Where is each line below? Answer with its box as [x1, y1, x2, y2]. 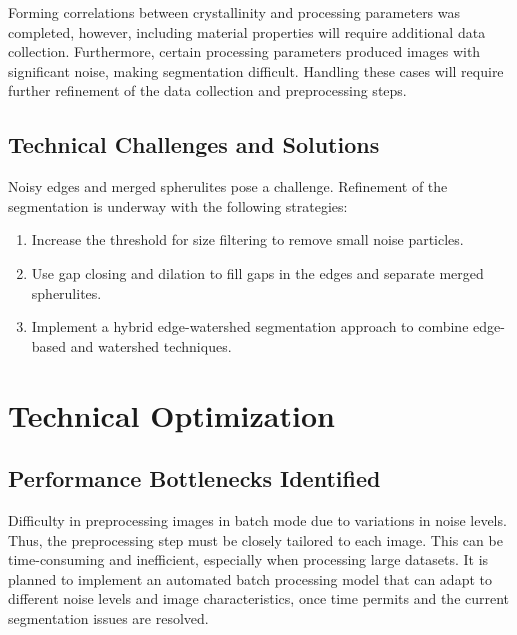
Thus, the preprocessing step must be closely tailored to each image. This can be [8, 529, 503, 550]
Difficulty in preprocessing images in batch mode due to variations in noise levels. [8, 509, 507, 530]
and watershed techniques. [70, 335, 232, 356]
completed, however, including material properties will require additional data [8, 21, 486, 42]
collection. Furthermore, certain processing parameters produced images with [8, 41, 481, 62]
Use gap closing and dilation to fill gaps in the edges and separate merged [31, 262, 484, 283]
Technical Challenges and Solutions [8, 129, 380, 160]
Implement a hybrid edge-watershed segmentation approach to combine [31, 316, 469, 337]
